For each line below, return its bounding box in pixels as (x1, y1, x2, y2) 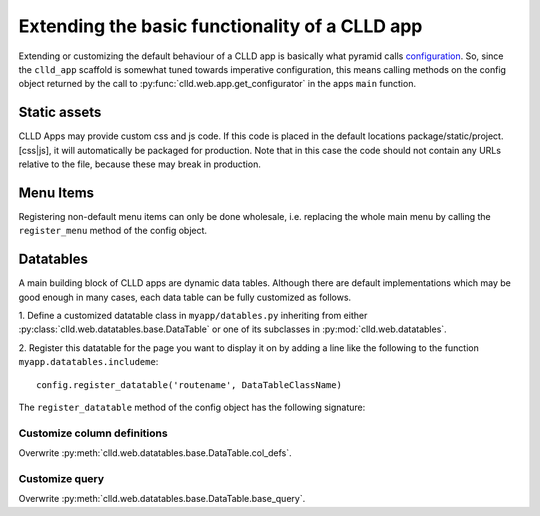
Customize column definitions (18, 426, 169, 440)
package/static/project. (407, 130, 504, 142)
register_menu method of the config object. (18, 225, 208, 237)
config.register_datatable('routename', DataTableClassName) (36, 379, 342, 390)
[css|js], (18, 144, 52, 156)
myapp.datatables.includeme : (18, 356, 159, 368)
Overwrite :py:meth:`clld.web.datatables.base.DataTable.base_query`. (18, 493, 306, 505)
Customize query (18, 471, 105, 485)
